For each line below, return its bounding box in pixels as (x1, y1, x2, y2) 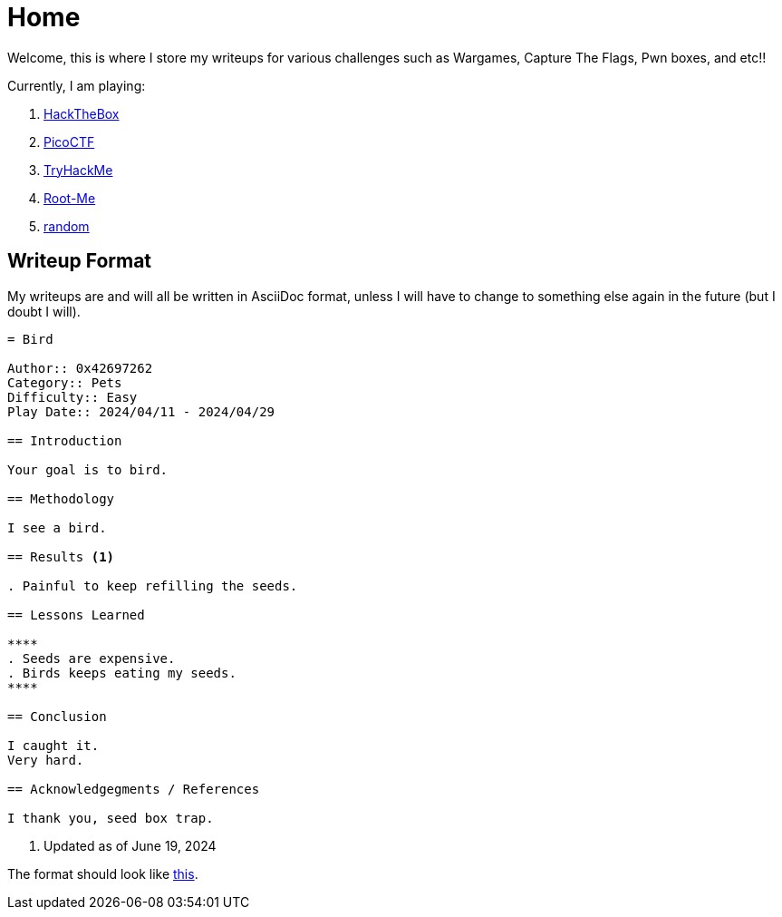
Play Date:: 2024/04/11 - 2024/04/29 (7, 404, 275, 419)
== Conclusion (7, 708, 107, 724)
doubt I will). (7, 303, 81, 319)
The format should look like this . (7, 865, 198, 882)
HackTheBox (43, 105, 120, 122)
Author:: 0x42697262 (7, 360, 153, 376)
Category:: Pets (7, 375, 122, 390)
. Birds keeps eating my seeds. (7, 665, 237, 680)
